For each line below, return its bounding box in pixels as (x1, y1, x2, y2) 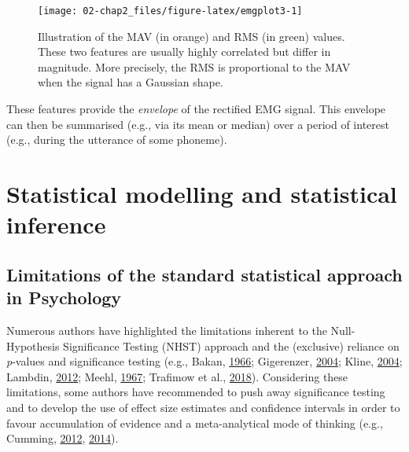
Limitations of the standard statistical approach (6, 262, 403, 286)
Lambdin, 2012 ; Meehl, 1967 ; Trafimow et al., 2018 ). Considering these (6, 368, 348, 384)
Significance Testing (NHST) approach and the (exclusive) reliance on (63, 337, 400, 354)
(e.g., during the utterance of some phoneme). (6, 131, 227, 148)
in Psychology (6, 285, 122, 310)
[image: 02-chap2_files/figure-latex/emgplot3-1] (38, 6, 303, 17)
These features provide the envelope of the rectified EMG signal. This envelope (6, 101, 386, 117)
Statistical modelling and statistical (6, 178, 397, 209)
